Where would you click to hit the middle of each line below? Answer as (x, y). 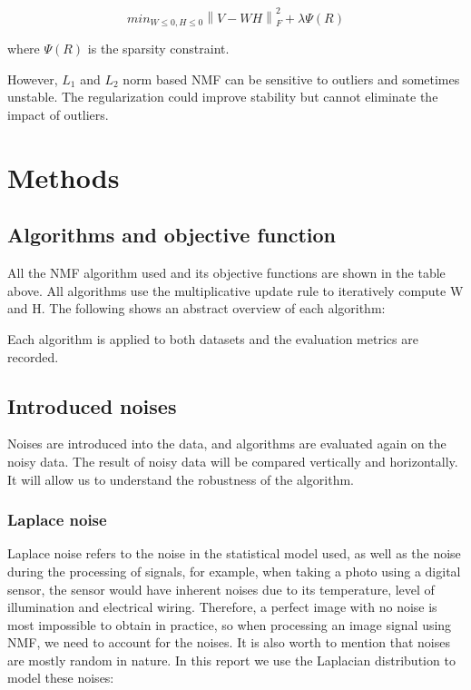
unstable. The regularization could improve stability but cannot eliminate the (223, 97)
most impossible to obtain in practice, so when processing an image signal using (230, 624)
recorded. (33, 356)
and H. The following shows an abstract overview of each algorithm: (196, 308)
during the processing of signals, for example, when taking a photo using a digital (234, 571)
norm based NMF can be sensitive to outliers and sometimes (291, 79)
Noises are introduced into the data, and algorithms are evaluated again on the (227, 444)
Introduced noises (92, 405)
